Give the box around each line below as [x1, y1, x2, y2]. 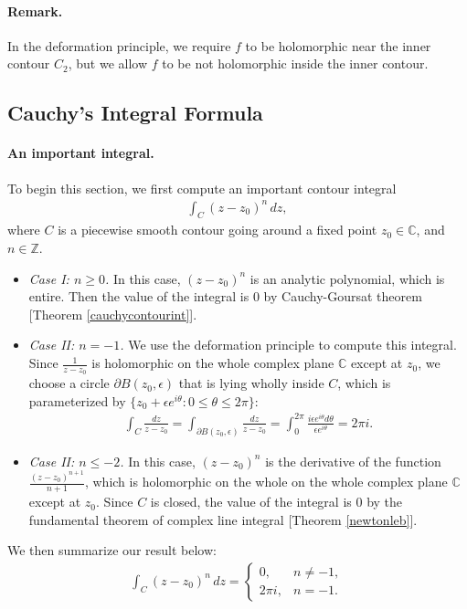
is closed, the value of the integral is [150, 492, 352, 511]
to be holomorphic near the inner [245, 36, 431, 55]
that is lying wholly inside [178, 373, 324, 393]
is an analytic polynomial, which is [249, 268, 445, 288]
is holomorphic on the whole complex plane [91, 353, 334, 373]
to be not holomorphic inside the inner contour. [162, 54, 429, 73]
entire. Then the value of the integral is [28, 287, 249, 306]
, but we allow [68, 54, 148, 73]
